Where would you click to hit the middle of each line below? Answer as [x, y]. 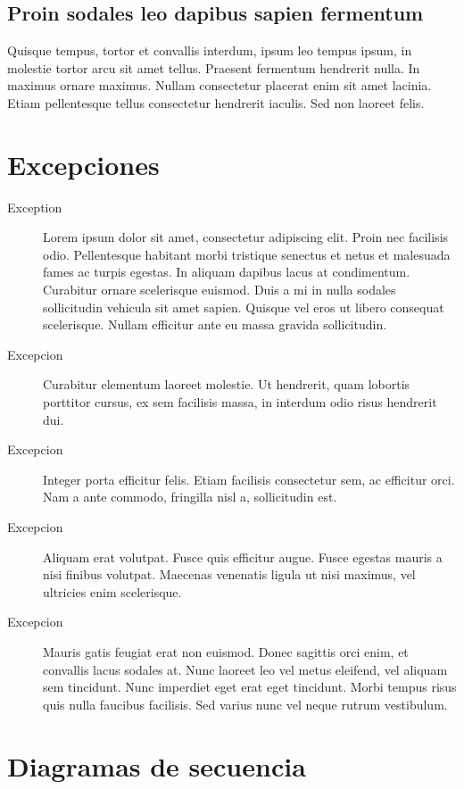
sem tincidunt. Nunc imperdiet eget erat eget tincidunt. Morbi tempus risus [250, 687]
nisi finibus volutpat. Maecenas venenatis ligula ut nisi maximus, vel [229, 574]
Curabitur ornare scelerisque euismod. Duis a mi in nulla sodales [220, 290]
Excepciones [83, 164]
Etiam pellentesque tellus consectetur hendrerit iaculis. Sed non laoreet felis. [216, 102]
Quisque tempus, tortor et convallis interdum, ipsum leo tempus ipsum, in [210, 50]
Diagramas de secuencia [157, 765]
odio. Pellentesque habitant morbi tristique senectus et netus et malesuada [247, 254]
